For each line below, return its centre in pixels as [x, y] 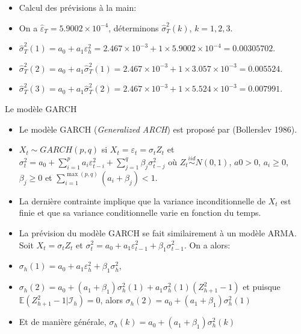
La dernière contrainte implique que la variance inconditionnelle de [142, 200]
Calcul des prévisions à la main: [78, 7]
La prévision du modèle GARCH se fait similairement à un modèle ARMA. [158, 232]
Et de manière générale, [63, 322]
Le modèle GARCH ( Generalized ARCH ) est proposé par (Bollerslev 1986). [158, 129]
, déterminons [134, 27]
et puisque [262, 287]
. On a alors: [207, 244]
